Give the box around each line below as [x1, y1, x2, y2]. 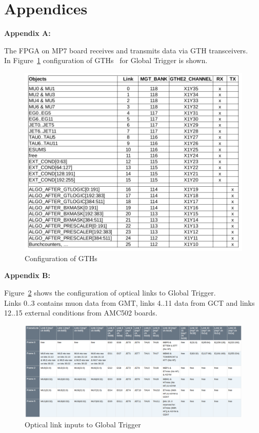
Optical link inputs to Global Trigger [25, 419, 141, 430]
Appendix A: [4, 28, 51, 38]
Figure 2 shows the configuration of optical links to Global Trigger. [4, 287, 216, 298]
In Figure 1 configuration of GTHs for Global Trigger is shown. [4, 55, 208, 66]
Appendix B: [4, 270, 51, 281]
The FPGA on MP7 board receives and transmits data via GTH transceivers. [4, 45, 248, 55]
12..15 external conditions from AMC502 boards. [4, 307, 157, 318]
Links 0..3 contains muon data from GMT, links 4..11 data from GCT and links [4, 297, 255, 308]
